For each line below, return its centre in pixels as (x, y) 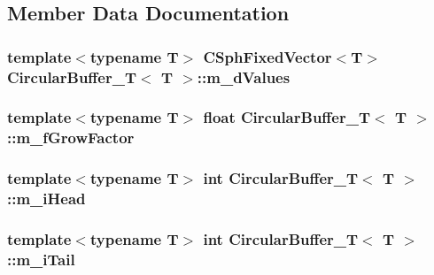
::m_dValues (244, 76)
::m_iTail (41, 259)
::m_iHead (46, 199)
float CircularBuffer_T (287, 117)
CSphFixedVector (267, 56)
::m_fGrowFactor (71, 137)
